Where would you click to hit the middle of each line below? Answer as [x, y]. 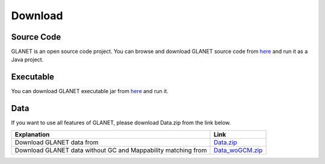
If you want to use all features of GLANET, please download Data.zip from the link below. [121, 123]
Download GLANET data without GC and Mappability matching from [111, 150]
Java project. [27, 59]
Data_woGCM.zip [238, 150]
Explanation [32, 134]
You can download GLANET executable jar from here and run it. [90, 91]
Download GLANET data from [57, 142]
